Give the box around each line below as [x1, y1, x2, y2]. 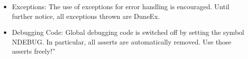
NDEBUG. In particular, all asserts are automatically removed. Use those [12, 36, 231, 46]
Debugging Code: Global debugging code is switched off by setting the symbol [12, 27, 244, 37]
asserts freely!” [12, 46, 56, 56]
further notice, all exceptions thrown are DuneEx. [12, 11, 160, 21]
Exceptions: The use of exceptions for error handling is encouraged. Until [12, 1, 230, 11]
